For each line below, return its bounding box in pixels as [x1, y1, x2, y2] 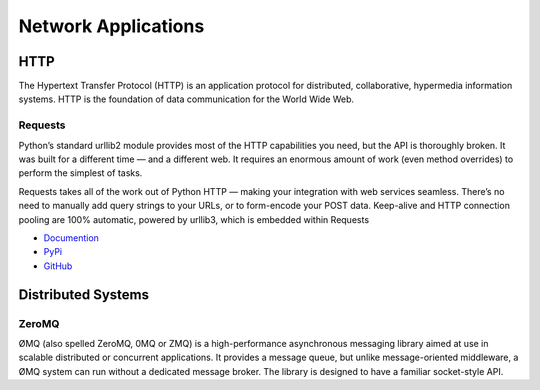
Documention [43, 231, 100, 244]
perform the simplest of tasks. [18, 167, 143, 179]
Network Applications [18, 15, 205, 37]
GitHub [43, 260, 73, 272]
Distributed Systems [18, 286, 150, 303]
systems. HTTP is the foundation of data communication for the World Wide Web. [18, 93, 355, 105]
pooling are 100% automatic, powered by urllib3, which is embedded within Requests [18, 213, 370, 225]
